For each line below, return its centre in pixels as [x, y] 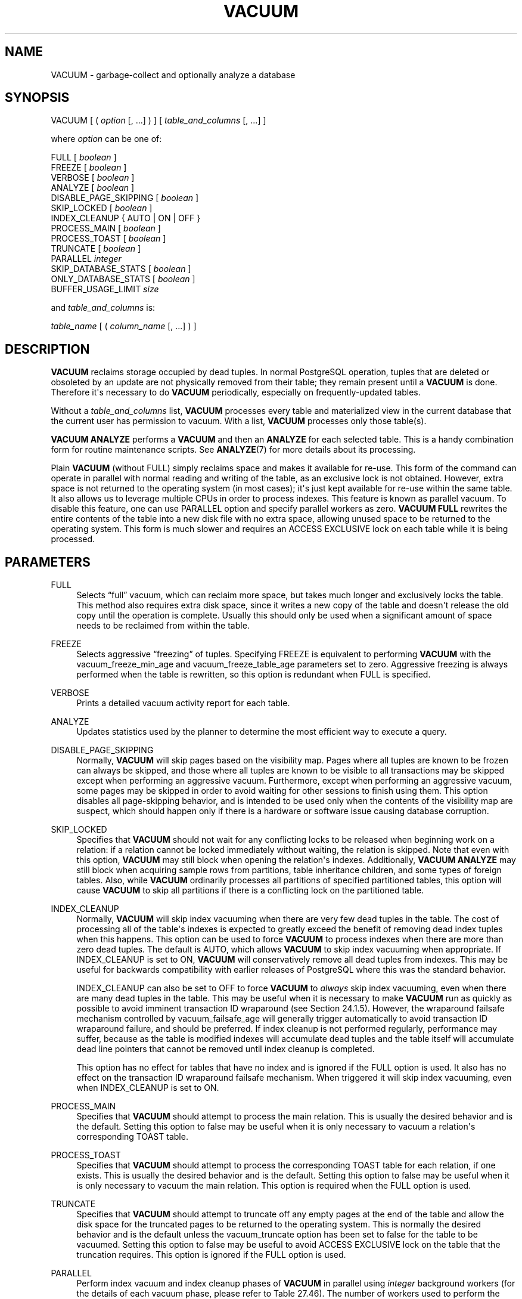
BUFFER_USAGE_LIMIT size [105, 289]
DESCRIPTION [47, 349]
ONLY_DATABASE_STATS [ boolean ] [123, 279]
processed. [73, 539]
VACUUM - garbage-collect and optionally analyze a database [173, 75]
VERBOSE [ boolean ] [93, 178]
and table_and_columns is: [103, 308]
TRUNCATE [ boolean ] [96, 249]
